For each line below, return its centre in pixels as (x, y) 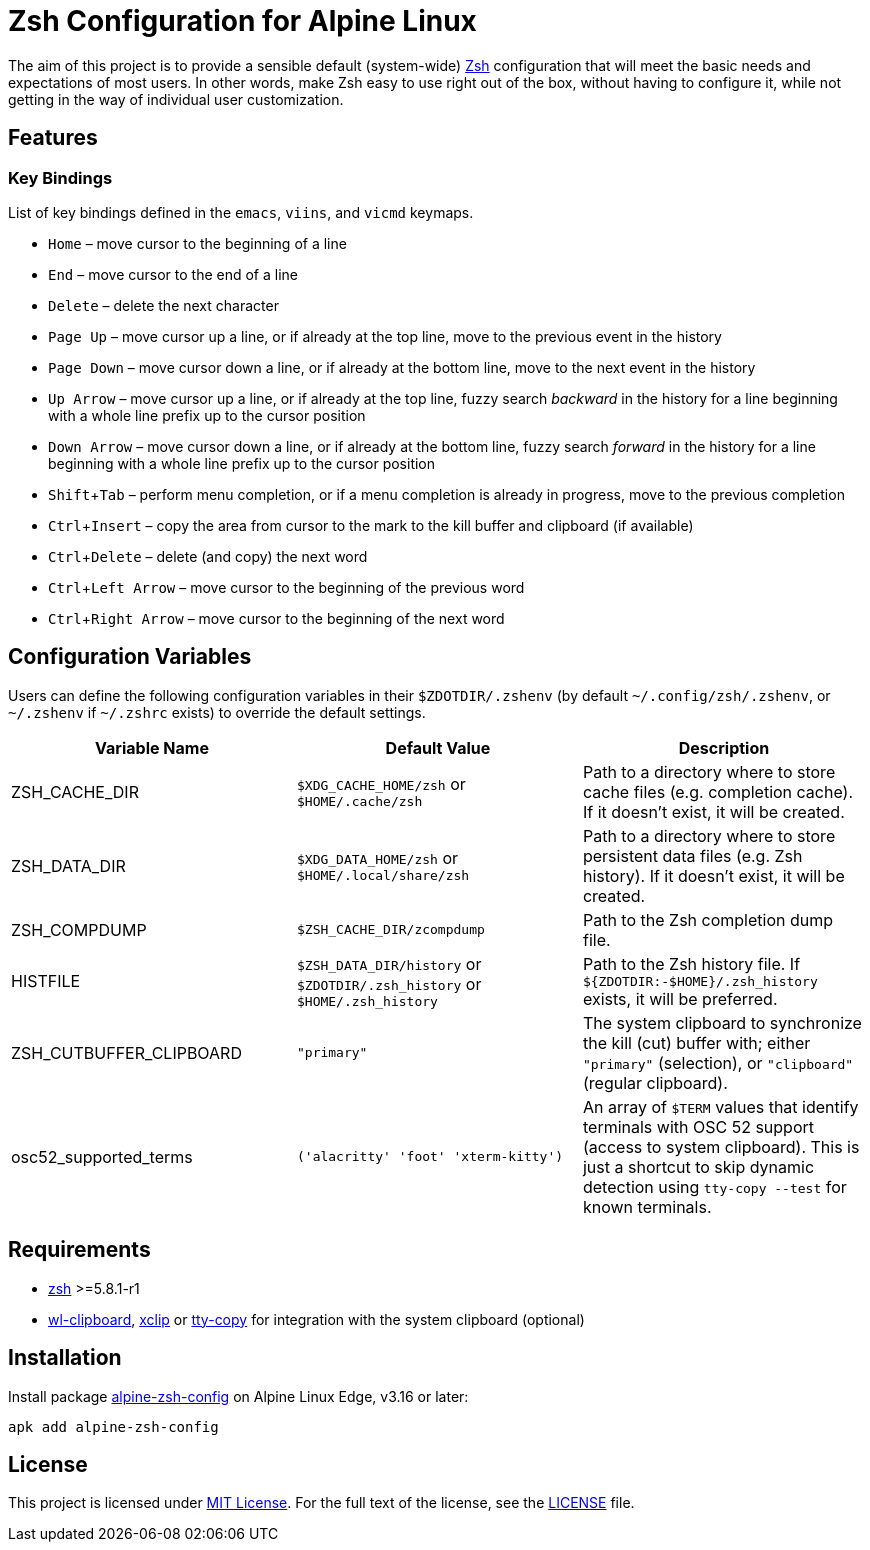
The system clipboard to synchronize (722, 1022)
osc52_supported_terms (102, 1156)
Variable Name (152, 747)
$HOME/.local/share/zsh (383, 876)
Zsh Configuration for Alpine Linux (242, 21)
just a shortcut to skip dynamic (698, 1166)
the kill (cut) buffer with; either (696, 1042)
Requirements (79, 1250)
